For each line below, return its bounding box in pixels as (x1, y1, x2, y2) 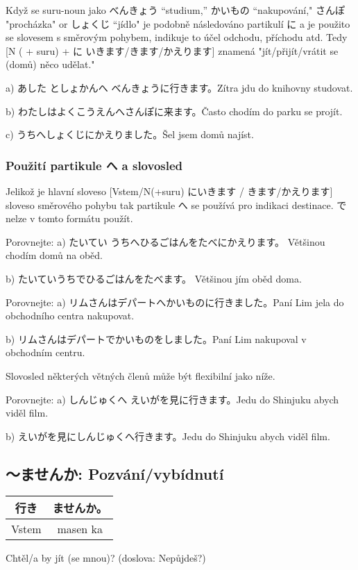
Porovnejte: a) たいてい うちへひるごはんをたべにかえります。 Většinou (6, 234, 325, 249)
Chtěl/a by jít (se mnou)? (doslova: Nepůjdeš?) (6, 551, 206, 565)
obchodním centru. (6, 345, 85, 360)
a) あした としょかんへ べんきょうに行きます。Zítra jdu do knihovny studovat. (6, 80, 353, 94)
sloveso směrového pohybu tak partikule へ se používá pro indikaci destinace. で (6, 197, 347, 212)
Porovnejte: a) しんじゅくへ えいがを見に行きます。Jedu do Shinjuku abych (6, 392, 339, 406)
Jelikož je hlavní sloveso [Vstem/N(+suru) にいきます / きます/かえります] (6, 183, 333, 198)
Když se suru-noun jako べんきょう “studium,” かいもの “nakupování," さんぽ (6, 3, 345, 17)
